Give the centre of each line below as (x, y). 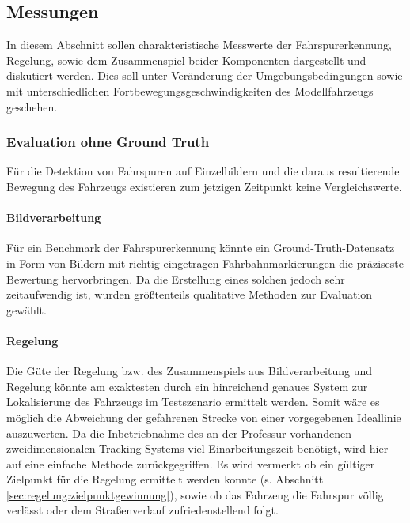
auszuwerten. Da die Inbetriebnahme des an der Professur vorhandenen (179, 433)
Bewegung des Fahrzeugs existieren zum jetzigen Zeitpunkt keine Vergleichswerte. (204, 186)
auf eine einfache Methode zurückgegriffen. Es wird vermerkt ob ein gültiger (191, 463)
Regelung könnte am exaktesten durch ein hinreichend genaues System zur (187, 386)
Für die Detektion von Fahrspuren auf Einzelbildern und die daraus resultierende (203, 171)
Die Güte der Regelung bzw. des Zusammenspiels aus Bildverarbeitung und (190, 371)
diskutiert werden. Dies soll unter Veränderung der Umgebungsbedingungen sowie (205, 75)
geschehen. (32, 106)
